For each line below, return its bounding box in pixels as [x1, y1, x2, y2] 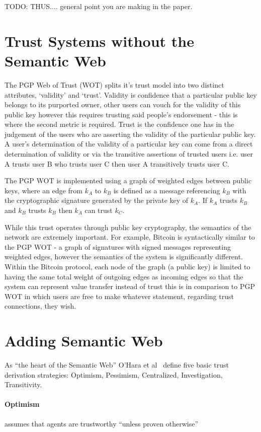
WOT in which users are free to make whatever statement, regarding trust [5, 291, 234, 301]
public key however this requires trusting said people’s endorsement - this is [5, 109, 238, 119]
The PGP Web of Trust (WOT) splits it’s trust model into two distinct [5, 79, 224, 90]
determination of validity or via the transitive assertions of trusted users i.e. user [5, 149, 253, 159]
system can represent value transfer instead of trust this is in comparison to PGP [5, 281, 255, 292]
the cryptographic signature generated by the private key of [5, 195, 189, 205]
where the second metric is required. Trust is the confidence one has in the [5, 119, 234, 129]
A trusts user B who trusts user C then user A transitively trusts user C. [5, 158, 229, 169]
